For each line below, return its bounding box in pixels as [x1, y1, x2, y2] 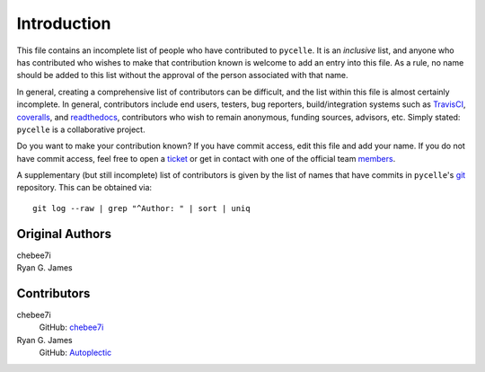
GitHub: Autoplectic [39, 347, 112, 359]
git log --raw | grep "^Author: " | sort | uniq [32, 203, 251, 213]
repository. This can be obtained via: [16, 182, 153, 193]
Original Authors [16, 226, 112, 242]
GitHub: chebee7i [39, 322, 104, 332]
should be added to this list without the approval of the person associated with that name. [16, 70, 348, 81]
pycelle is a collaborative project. [16, 124, 145, 135]
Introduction [16, 13, 111, 33]
